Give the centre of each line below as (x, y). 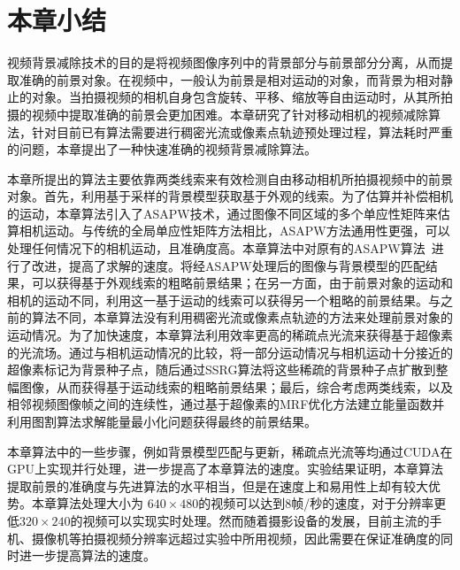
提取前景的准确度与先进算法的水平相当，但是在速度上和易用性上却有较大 (218, 485)
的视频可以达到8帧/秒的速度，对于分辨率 (316, 503)
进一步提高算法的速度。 (87, 555)
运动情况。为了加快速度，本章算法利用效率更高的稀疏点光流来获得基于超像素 (230, 335)
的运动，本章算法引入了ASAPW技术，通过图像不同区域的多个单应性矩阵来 (222, 213)
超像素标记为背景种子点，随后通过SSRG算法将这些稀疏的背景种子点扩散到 (222, 370)
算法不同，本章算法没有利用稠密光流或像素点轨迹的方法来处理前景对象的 (242, 317)
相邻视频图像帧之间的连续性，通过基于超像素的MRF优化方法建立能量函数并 (226, 404)
